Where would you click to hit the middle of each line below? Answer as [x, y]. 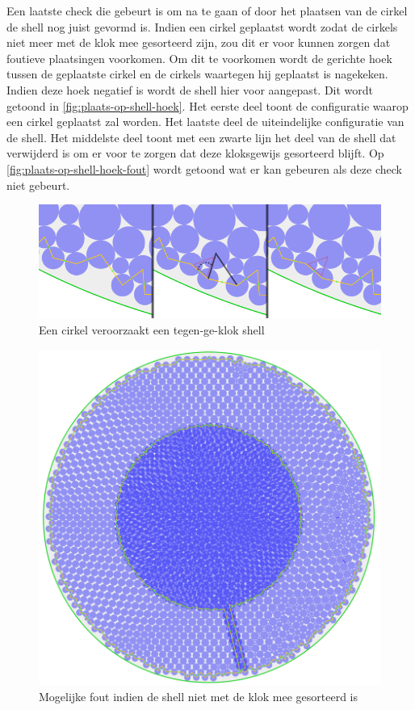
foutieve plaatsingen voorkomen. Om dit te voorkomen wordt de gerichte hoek [199, 58]
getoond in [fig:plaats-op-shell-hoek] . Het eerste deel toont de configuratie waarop [207, 105]
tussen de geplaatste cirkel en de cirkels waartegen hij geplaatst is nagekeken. [197, 74]
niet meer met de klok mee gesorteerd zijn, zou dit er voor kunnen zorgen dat [199, 42]
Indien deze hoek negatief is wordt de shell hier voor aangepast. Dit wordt [190, 89]
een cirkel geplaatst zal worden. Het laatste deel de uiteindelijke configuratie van [205, 122]
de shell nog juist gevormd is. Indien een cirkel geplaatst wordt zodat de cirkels [202, 26]
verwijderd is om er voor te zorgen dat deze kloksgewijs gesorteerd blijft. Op [195, 153]
